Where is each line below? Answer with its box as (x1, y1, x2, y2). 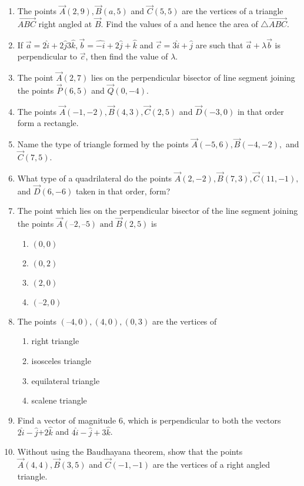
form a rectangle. (17, 117, 79, 129)
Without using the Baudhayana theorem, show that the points (17, 445, 243, 458)
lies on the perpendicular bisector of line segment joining (91, 71, 295, 84)
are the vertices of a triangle (182, 5, 283, 17)
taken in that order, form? (75, 184, 171, 197)
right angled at (38, 18, 92, 30)
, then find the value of (85, 50, 168, 62)
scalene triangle (31, 394, 87, 406)
